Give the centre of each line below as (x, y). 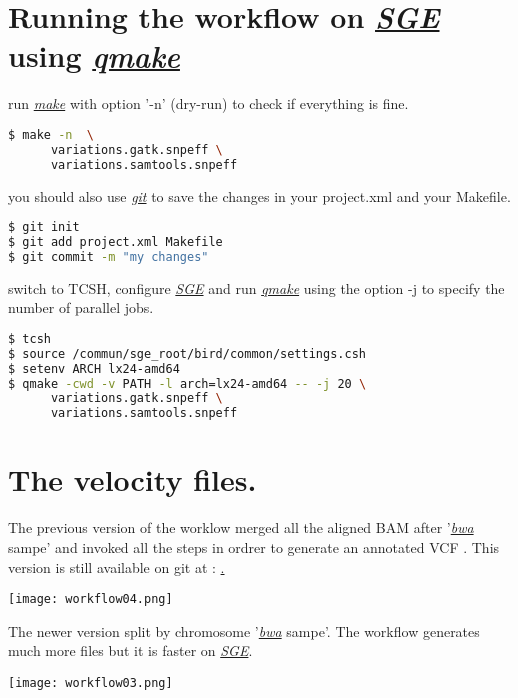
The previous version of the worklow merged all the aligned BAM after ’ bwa (241, 527)
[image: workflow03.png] (90, 682)
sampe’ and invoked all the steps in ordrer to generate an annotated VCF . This (254, 546)
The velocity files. (132, 479)
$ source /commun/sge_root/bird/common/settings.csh (187, 353)
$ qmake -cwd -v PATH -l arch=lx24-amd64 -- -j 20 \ (187, 383)
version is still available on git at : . (116, 566)
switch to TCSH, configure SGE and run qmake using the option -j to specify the (256, 287)
